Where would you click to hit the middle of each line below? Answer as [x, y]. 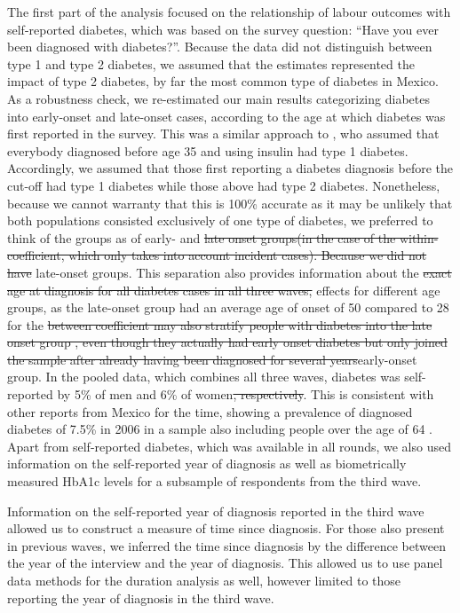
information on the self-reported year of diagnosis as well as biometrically [207, 464]
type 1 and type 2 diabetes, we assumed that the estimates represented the [211, 63]
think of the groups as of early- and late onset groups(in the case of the [202, 237]
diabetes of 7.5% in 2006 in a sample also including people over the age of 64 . [220, 429]
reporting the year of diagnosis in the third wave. [141, 597]
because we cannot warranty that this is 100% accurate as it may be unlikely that [230, 203]
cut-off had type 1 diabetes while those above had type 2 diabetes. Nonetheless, [224, 185]
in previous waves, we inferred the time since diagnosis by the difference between [226, 545]
